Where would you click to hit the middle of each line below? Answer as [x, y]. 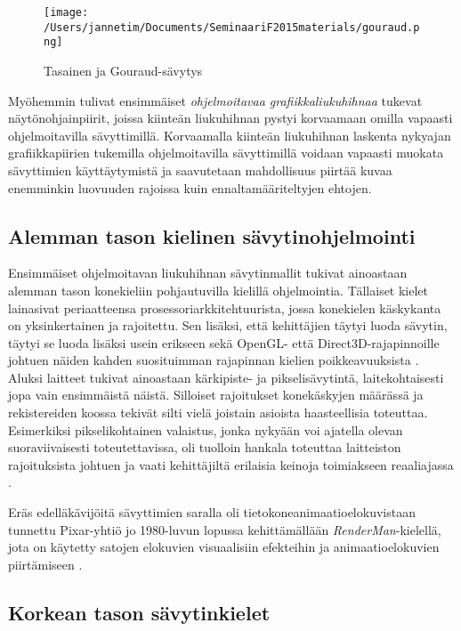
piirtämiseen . [45, 564]
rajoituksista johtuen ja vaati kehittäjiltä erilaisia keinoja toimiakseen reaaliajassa [231, 464]
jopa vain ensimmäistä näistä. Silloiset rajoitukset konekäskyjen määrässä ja [216, 395]
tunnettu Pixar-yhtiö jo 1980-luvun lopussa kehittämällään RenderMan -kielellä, [225, 529]
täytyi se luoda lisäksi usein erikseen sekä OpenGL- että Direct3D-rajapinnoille [224, 342]
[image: [66, 12]
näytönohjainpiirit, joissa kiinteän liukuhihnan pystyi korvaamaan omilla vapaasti [230, 118]
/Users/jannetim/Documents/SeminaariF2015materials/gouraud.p [232, 27]
